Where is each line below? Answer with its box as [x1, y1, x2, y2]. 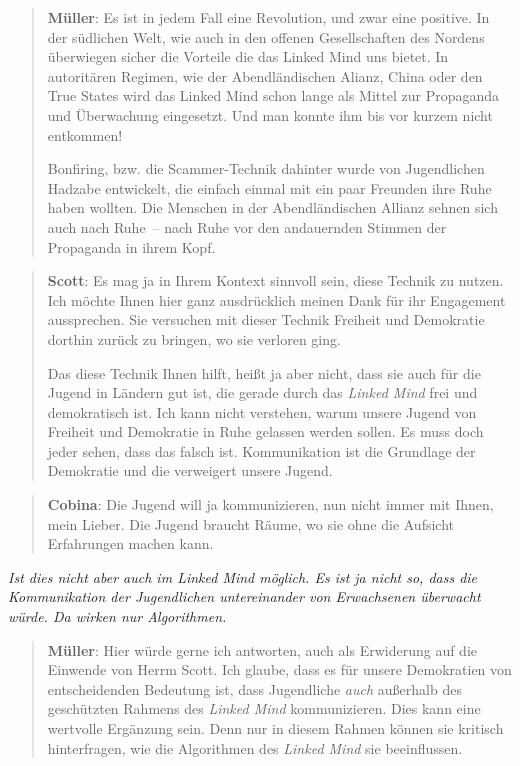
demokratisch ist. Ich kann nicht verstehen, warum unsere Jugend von [47, 401, 477, 422]
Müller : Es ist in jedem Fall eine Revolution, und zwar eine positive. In [47, 7, 490, 27]
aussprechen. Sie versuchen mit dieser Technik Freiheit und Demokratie [47, 309, 485, 330]
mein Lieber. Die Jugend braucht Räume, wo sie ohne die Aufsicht [47, 513, 455, 534]
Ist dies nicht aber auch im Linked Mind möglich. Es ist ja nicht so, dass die [8, 566, 478, 587]
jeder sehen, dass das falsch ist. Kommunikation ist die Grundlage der [47, 440, 476, 461]
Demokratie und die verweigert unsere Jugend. [47, 460, 333, 481]
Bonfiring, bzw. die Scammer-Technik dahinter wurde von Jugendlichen [47, 158, 485, 179]
